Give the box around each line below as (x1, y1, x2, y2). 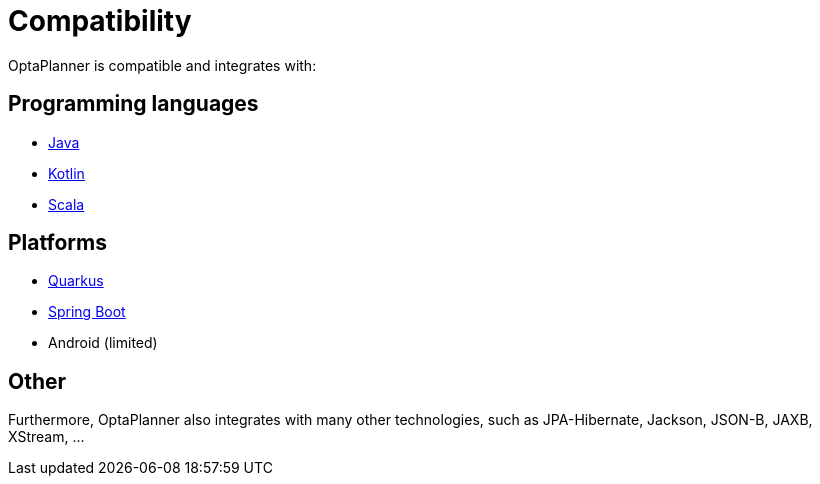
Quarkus (48, 272, 104, 290)
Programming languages (8, 91, 259, 117)
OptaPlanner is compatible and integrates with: (8, 56, 317, 74)
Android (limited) (48, 334, 158, 352)
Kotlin (48, 164, 85, 182)
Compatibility (8, 4, 192, 38)
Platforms (8, 230, 107, 256)
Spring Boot (48, 303, 126, 321)
